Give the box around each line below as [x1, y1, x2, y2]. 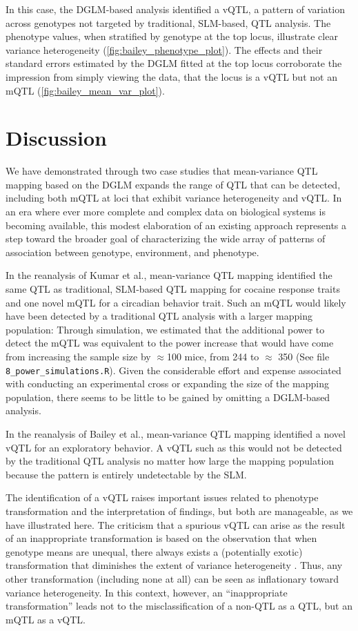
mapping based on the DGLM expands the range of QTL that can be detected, [6, 177, 341, 191]
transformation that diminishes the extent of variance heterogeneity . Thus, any [6, 558, 343, 572]
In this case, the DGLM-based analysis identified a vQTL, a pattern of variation [6, 2, 345, 16]
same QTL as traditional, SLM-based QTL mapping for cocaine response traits [6, 282, 340, 296]
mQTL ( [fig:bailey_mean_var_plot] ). [6, 83, 165, 97]
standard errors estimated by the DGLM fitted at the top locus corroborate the [6, 56, 342, 70]
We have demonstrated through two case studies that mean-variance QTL [6, 164, 318, 178]
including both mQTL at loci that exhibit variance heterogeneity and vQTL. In [6, 191, 342, 205]
